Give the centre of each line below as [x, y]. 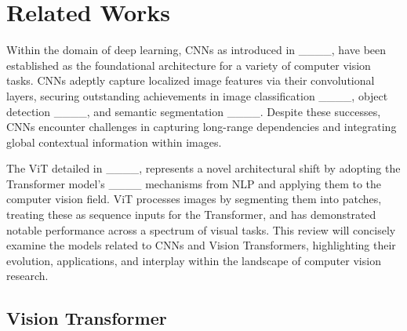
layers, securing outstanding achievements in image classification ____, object [197, 95]
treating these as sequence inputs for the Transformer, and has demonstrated [191, 215]
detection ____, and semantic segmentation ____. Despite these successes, [194, 111]
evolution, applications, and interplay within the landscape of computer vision [194, 260]
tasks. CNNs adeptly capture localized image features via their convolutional [191, 80]
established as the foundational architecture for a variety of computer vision [189, 65]
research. [27, 276]
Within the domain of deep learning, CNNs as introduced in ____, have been [196, 50]
